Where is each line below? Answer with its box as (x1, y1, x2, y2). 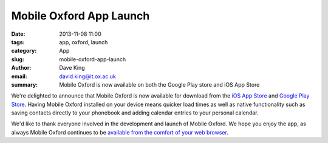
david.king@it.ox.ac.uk (59, 73, 117, 80)
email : (11, 73, 27, 80)
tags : (11, 38, 25, 45)
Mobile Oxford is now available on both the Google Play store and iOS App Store (59, 81, 260, 88)
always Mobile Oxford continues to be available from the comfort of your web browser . (11, 128, 229, 136)
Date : (11, 30, 26, 38)
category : (11, 47, 37, 55)
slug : (11, 55, 24, 63)
